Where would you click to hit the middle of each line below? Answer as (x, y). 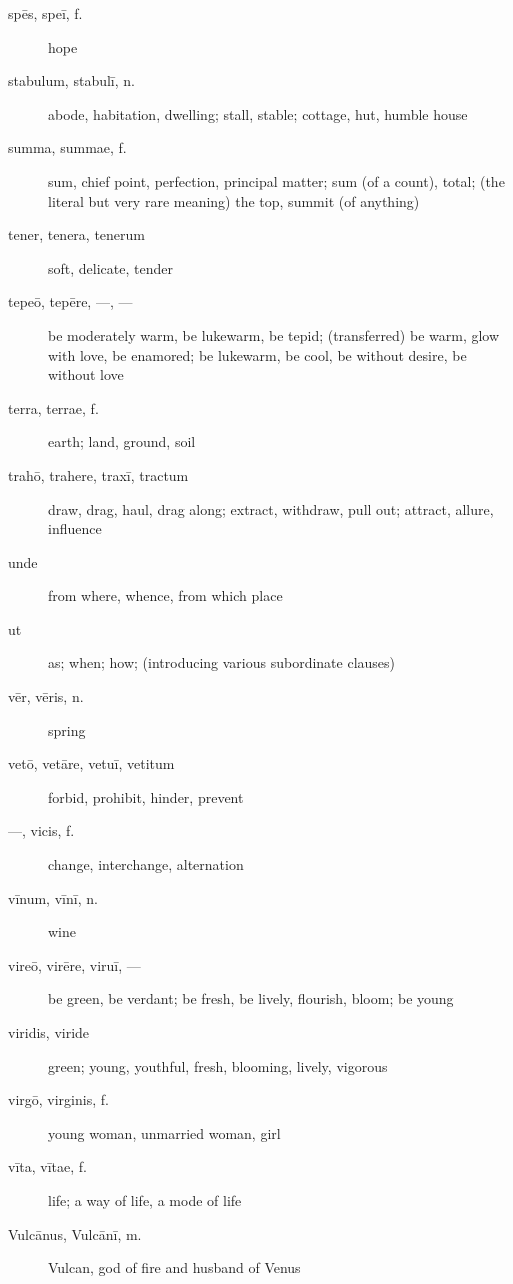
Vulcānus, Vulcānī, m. (75, 1233)
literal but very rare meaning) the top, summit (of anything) (234, 200)
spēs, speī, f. (45, 13)
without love (86, 374)
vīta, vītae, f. (47, 1166)
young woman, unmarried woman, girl (164, 1132)
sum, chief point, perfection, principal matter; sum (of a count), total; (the (276, 180)
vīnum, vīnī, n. (53, 897)
